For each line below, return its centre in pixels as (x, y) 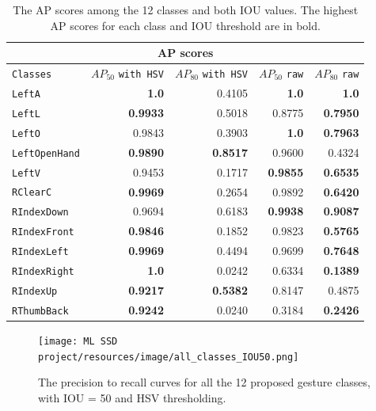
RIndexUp (35, 291)
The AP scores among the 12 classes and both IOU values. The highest (186, 10)
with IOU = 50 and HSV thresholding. (132, 397)
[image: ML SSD (78, 342)
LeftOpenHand (46, 153)
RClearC (32, 193)
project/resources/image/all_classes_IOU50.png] (169, 357)
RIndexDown (40, 213)
